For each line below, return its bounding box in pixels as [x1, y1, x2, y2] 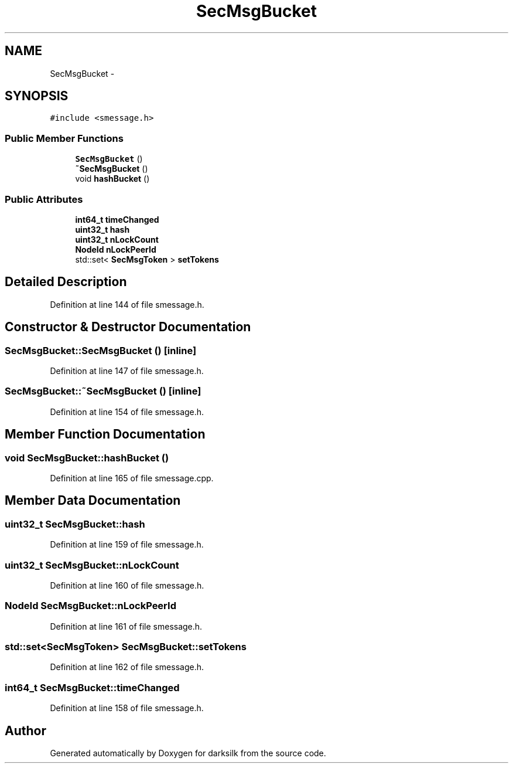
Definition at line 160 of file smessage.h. [50, 580, 204, 590]
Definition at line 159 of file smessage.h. [50, 539, 204, 550]
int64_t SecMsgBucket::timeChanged [5, 681, 180, 694]
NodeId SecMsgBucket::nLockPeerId [5, 600, 176, 612]
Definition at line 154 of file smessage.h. [50, 406, 204, 417]
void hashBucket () [75, 174, 150, 184]
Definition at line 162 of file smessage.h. [50, 662, 204, 672]
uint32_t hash [75, 224, 130, 235]
